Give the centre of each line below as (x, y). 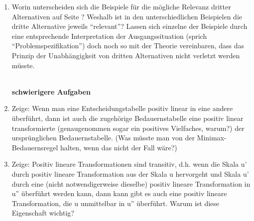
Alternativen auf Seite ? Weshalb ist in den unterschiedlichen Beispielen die (127, 16)
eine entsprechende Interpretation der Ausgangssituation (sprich (109, 36)
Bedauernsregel (35, 147)
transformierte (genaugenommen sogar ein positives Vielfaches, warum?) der (128, 128)
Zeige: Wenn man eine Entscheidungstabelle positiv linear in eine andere (122, 108)
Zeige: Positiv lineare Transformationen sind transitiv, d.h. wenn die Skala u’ (129, 164)
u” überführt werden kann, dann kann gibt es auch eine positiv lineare (119, 193)
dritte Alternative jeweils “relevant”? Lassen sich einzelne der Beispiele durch (129, 26)
